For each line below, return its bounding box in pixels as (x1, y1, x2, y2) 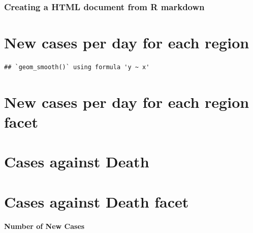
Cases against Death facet (4, 191, 189, 212)
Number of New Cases (4, 221, 85, 231)
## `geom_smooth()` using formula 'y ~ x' (4, 63, 150, 71)
